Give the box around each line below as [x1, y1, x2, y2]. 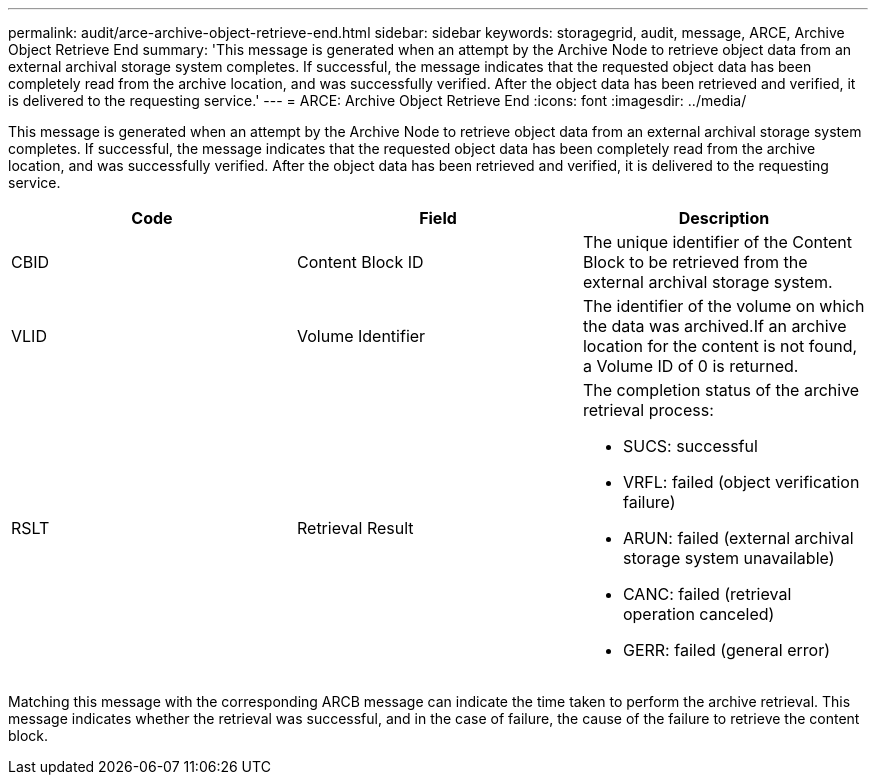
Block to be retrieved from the [582, 252, 808, 272]
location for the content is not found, [582, 336, 858, 356]
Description [678, 208, 770, 228]
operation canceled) [622, 604, 775, 624]
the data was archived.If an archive [582, 316, 847, 336]
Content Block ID [296, 252, 424, 272]
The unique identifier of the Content [582, 232, 853, 252]
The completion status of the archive [582, 380, 860, 400]
